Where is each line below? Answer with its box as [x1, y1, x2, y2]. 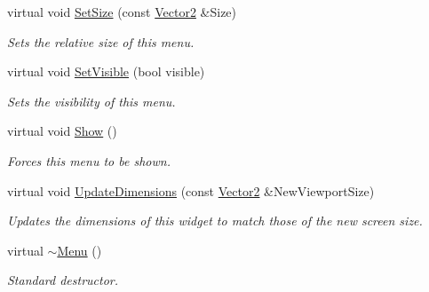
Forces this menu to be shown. [7, 151, 171, 170]
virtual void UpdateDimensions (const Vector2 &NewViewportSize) [7, 181, 375, 200]
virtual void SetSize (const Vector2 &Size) [7, 3, 237, 20]
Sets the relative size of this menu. [7, 32, 195, 51]
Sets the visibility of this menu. [7, 91, 176, 110]
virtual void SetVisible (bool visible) [7, 62, 205, 81]
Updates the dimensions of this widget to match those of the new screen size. [7, 211, 423, 230]
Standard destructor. [7, 271, 119, 289]
